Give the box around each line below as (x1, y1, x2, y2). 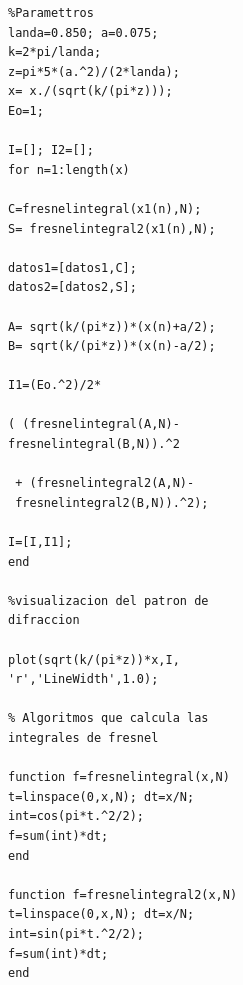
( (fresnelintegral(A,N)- (8, 417, 180, 432)
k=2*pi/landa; (8, 45, 102, 60)
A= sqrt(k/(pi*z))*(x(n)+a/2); (8, 319, 216, 334)
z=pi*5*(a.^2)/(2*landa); (8, 64, 180, 79)
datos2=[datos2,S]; (8, 280, 137, 295)
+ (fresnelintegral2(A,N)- (15, 476, 195, 491)
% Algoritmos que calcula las (8, 711, 209, 726)
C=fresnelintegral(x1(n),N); (8, 201, 202, 216)
